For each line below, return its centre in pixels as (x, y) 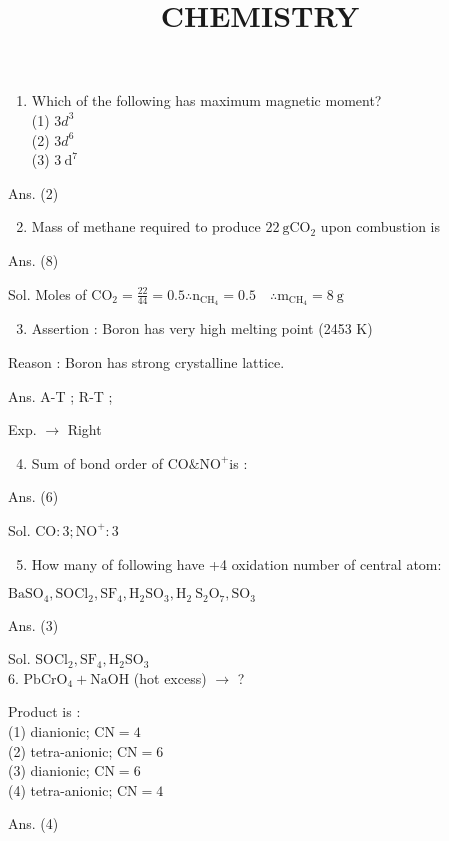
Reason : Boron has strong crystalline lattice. (146, 361)
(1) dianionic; (49, 730)
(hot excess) (170, 677)
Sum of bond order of (97, 462)
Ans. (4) (33, 823)
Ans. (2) (33, 192)
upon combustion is (380, 226)
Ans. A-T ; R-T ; (60, 395)
